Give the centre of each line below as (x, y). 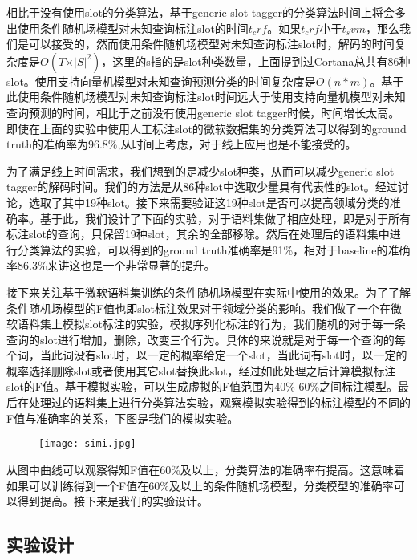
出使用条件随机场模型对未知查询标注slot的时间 (128, 28)
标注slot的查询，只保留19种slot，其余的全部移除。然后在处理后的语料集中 (198, 234)
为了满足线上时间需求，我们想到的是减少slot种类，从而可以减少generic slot (200, 170)
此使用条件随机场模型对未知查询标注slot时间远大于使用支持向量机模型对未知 (206, 97)
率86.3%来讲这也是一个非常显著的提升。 (111, 265)
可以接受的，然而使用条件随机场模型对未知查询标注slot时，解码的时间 (211, 44)
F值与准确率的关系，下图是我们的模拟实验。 (123, 418)
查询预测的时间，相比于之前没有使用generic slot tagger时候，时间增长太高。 (203, 112)
